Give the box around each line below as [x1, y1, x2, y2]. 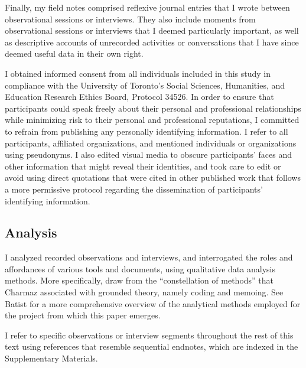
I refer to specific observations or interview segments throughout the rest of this [5, 328, 294, 341]
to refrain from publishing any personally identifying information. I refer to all [5, 125, 288, 137]
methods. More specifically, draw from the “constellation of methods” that [5, 274, 274, 286]
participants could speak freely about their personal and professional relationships [5, 102, 301, 114]
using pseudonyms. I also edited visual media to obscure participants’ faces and [5, 148, 292, 161]
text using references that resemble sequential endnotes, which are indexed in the [5, 340, 298, 353]
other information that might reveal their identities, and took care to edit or [5, 159, 281, 172]
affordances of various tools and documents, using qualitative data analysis [5, 262, 275, 275]
